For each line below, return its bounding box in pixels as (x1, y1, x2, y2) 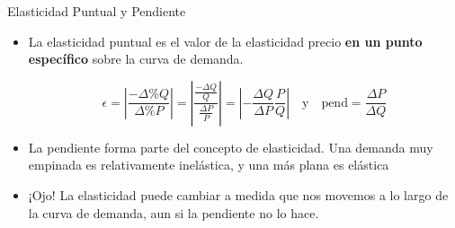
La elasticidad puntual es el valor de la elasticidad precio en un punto (28, 31, 423, 50)
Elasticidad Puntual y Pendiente (7, 2, 186, 20)
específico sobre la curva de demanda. (28, 49, 244, 68)
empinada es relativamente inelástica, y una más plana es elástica (28, 155, 389, 174)
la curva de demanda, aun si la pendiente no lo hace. (28, 203, 319, 222)
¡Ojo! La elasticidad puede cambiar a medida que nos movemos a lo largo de (28, 185, 449, 204)
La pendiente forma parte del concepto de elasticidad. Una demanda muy (28, 137, 433, 156)
